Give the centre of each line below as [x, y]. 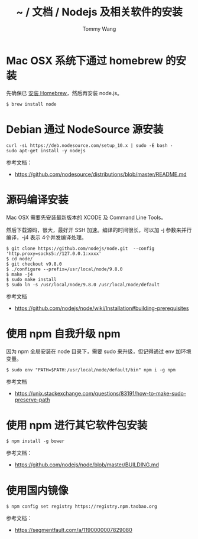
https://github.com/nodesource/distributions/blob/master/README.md [101, 174]
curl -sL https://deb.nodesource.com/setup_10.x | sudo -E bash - [90, 145]
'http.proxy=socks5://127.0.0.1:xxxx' [54, 254]
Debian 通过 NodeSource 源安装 [85, 129]
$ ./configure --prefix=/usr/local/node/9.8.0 [64, 269]
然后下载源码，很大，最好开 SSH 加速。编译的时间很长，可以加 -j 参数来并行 [99, 230]
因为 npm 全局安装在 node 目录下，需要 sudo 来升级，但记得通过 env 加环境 [99, 351]
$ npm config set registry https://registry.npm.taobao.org [82, 507]
